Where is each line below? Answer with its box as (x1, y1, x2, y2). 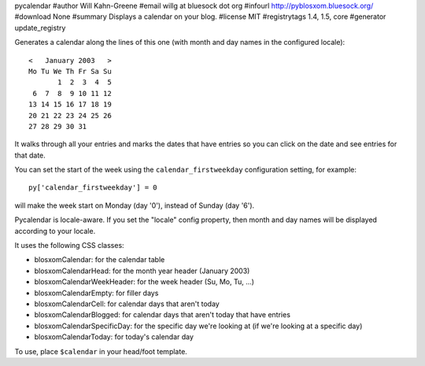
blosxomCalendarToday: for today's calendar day (34, 332, 194, 342)
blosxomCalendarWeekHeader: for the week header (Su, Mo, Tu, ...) (34, 277, 255, 287)
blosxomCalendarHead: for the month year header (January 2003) (34, 266, 250, 275)
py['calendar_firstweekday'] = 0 (28, 183, 157, 192)
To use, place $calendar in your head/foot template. (14, 346, 188, 356)
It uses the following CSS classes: (14, 241, 125, 250)
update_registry (14, 23, 66, 32)
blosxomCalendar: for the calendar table (34, 255, 165, 264)
